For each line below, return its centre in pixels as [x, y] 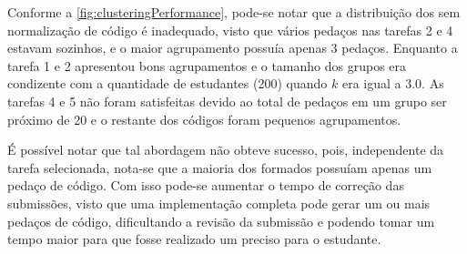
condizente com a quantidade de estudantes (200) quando [168, 83]
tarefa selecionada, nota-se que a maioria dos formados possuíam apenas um [220, 167]
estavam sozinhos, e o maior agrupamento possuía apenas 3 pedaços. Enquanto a [233, 48]
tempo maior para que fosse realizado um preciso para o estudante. [194, 239]
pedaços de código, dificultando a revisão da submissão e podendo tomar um [221, 221]
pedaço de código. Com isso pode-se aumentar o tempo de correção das [206, 185]
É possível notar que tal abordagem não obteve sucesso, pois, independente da [226, 150]
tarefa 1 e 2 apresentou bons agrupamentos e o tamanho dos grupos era [207, 65]
